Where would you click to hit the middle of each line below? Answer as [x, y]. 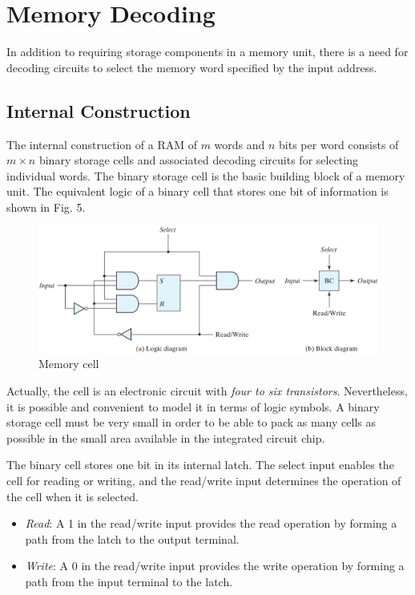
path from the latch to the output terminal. [132, 538]
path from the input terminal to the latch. [129, 581]
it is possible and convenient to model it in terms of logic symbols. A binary [193, 406]
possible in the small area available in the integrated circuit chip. [166, 437]
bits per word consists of [339, 144]
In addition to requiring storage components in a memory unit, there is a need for [207, 52]
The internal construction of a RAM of [102, 144]
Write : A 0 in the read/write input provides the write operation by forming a [215, 566]
